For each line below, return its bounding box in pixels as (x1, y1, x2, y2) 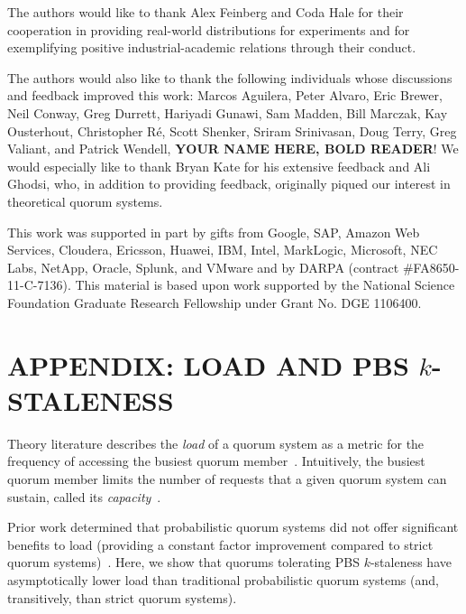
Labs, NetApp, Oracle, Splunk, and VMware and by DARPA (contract (7, 257, 399, 276)
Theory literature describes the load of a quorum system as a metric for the (7, 433, 425, 452)
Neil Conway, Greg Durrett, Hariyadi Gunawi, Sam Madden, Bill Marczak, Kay (7, 103, 448, 122)
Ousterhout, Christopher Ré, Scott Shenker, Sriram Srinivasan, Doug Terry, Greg (7, 121, 457, 140)
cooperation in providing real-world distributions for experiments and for (7, 20, 410, 39)
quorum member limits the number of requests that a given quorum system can (7, 470, 447, 488)
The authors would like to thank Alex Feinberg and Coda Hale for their (7, 3, 404, 21)
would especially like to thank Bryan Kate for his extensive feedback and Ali (7, 156, 431, 175)
